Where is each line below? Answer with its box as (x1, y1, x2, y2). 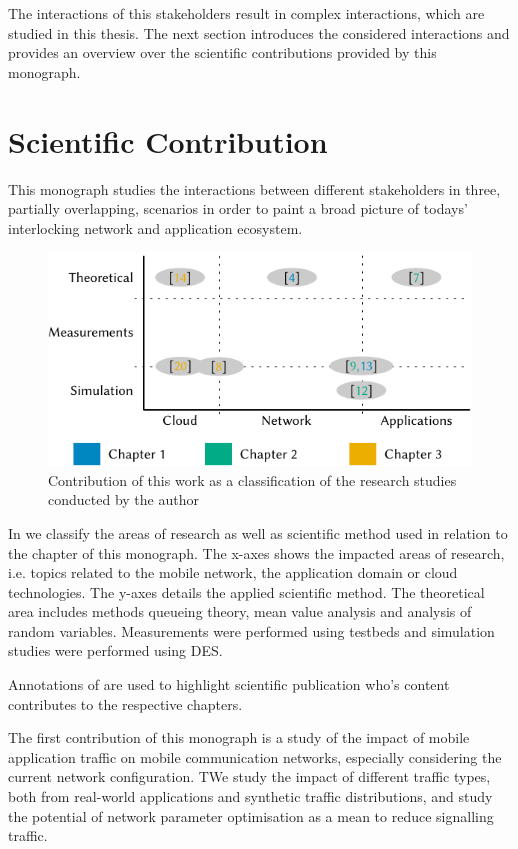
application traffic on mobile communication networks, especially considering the (8, 746, 502, 767)
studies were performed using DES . (8, 640, 223, 661)
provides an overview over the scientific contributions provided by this (8, 42, 437, 63)
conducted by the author (48, 489, 199, 510)
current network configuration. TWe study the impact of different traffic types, (8, 766, 491, 787)
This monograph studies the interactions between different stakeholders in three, (8, 178, 501, 199)
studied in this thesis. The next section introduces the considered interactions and (8, 22, 510, 43)
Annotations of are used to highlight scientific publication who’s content (8, 674, 450, 695)
